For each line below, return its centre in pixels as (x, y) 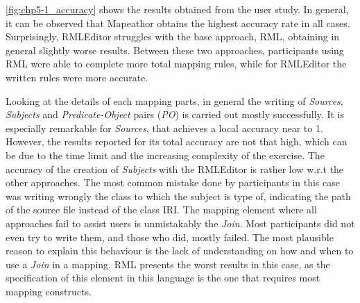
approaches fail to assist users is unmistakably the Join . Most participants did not (180, 223)
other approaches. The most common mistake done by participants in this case (173, 182)
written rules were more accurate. (77, 77)
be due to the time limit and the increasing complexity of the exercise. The (165, 155)
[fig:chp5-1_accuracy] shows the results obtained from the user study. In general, (177, 9)
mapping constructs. (49, 291)
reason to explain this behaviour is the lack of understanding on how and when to (180, 251)
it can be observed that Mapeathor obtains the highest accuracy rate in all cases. (178, 23)
